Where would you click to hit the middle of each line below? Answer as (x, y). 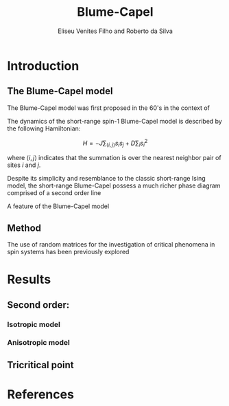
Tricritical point (40, 365)
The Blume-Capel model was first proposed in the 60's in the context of (109, 108)
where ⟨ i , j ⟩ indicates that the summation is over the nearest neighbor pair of (114, 158)
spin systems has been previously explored (68, 252)
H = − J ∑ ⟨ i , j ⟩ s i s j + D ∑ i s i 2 (115, 143)
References (40, 395)
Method (24, 228)
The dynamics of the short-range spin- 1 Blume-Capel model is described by (115, 121)
